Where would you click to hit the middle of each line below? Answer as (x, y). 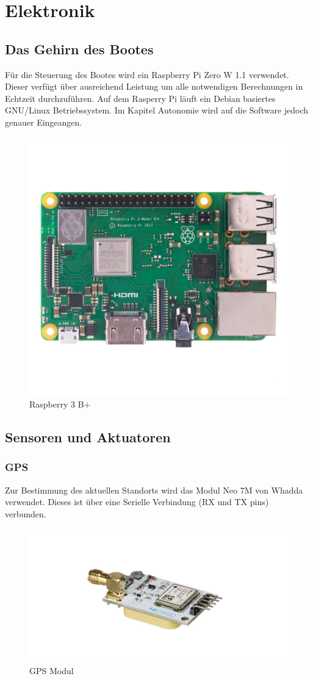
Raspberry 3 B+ (60, 404)
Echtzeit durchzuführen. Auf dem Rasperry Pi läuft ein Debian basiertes (140, 98)
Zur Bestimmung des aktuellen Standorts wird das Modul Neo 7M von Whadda (154, 490)
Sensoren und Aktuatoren (88, 437)
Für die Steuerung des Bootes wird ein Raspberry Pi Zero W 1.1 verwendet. (147, 74)
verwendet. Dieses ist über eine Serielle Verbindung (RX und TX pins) (137, 502)
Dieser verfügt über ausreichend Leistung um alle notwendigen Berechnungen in (154, 86)
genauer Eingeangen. (44, 122)
